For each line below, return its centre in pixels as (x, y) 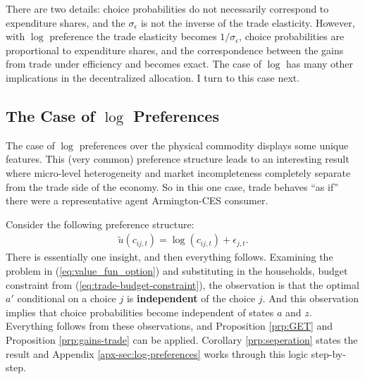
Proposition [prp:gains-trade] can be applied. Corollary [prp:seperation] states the (182, 339)
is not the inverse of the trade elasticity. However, (248, 22)
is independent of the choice (191, 298)
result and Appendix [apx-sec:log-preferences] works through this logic (157, 353)
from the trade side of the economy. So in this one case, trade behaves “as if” (172, 186)
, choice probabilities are (292, 36)
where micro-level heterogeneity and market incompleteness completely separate (178, 172)
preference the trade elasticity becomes (133, 36)
